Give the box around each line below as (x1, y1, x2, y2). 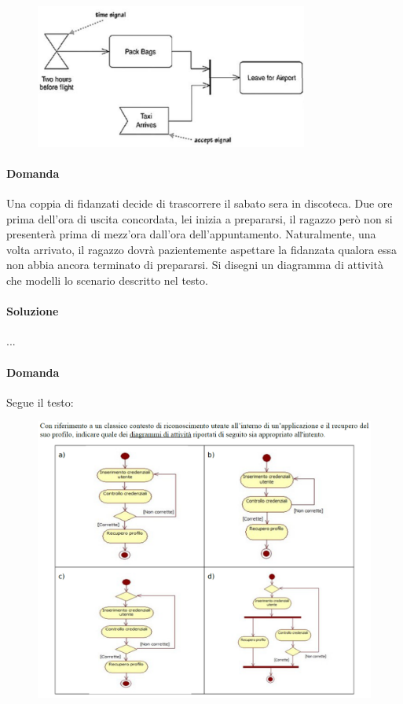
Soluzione (6, 303, 59, 319)
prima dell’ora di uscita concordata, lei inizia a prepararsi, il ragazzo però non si (6, 210, 393, 227)
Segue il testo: (6, 393, 74, 410)
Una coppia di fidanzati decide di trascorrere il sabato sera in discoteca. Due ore (6, 195, 393, 212)
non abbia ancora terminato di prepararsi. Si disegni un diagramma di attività (6, 256, 383, 273)
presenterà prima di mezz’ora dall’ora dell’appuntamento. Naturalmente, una (6, 226, 376, 242)
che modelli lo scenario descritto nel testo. (6, 272, 208, 289)
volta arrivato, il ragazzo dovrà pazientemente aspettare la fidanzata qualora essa (6, 241, 398, 257)
